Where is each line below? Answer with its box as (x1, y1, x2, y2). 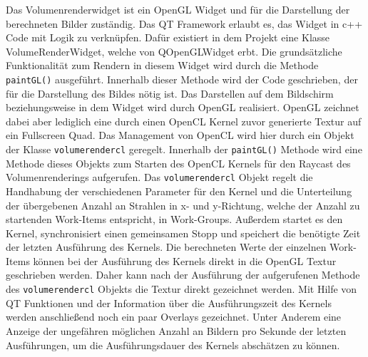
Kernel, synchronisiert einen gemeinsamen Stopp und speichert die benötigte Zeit (6, 225, 361, 240)
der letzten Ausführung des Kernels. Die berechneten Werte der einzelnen (6, 239, 327, 254)
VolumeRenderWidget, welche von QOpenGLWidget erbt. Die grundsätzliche (6, 43, 342, 58)
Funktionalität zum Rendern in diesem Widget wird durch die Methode (6, 58, 319, 73)
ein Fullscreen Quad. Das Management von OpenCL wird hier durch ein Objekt (6, 128, 354, 143)
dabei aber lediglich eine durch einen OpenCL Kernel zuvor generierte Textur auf (6, 113, 362, 128)
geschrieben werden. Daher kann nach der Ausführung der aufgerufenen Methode (6, 267, 360, 282)
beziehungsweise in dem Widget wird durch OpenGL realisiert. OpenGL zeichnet (6, 100, 359, 115)
